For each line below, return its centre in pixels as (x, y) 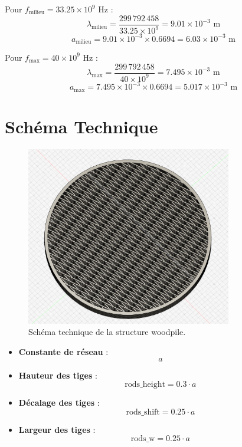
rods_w (143, 439)
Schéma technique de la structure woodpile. (107, 332)
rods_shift (143, 412)
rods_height (145, 385)
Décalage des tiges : (59, 402)
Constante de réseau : (63, 351)
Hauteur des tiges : (58, 375)
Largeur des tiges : (57, 429)
